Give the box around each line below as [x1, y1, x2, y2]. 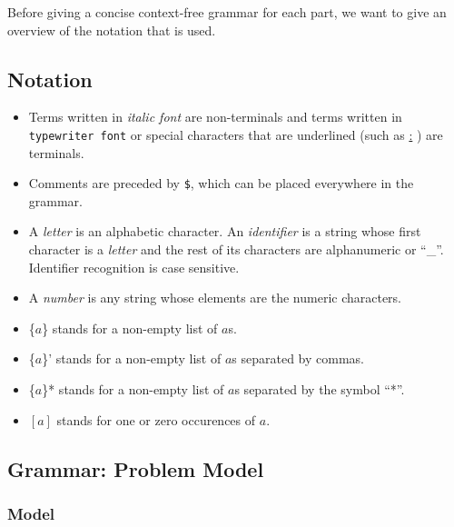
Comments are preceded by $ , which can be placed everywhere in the [28, 174, 414, 193]
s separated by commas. [232, 349, 365, 368]
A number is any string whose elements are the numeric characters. [28, 288, 402, 307]
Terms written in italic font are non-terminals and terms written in [28, 107, 402, 126]
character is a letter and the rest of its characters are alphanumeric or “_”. [28, 240, 444, 259]
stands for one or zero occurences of [56, 410, 256, 429]
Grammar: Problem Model [7, 454, 264, 482]
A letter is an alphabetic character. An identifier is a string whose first [28, 222, 421, 241]
